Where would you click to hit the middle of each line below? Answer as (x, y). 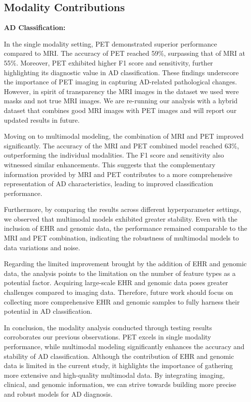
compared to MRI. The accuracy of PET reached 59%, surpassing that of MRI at (125, 53)
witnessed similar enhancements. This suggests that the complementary (110, 164)
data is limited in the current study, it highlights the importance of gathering (118, 365)
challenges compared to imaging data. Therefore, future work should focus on (118, 292)
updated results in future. (42, 120)
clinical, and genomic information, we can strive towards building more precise (120, 384)
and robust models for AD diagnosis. (58, 394)
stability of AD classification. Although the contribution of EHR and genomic (119, 356)
